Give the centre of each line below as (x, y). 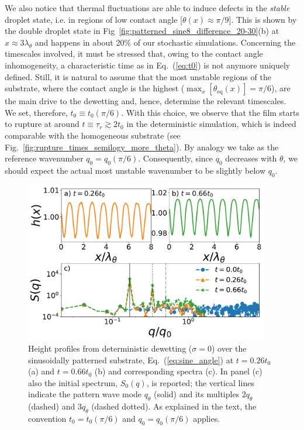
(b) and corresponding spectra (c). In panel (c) (178, 371)
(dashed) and (52, 406)
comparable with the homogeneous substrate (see (93, 135)
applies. (207, 418)
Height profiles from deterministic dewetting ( (110, 348)
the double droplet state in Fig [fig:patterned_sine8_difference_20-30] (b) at (142, 31)
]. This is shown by (263, 19)
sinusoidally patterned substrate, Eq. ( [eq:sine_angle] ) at (131, 360)
